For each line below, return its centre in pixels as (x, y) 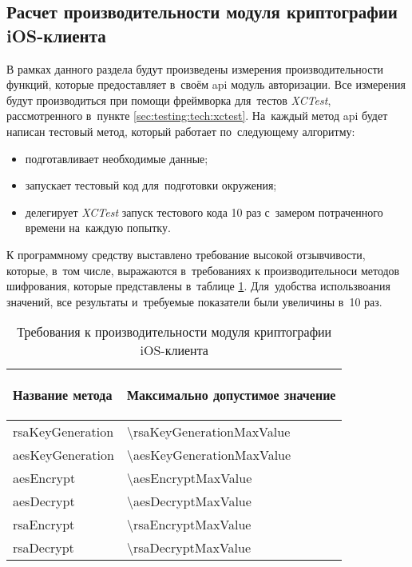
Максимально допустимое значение (231, 395)
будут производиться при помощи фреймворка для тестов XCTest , (169, 100)
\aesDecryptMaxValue (189, 501)
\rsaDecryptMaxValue (189, 548)
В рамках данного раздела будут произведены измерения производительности (195, 68)
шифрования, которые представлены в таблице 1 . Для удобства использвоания (198, 286)
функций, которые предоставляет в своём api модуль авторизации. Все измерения (206, 84)
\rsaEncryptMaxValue (189, 525)
